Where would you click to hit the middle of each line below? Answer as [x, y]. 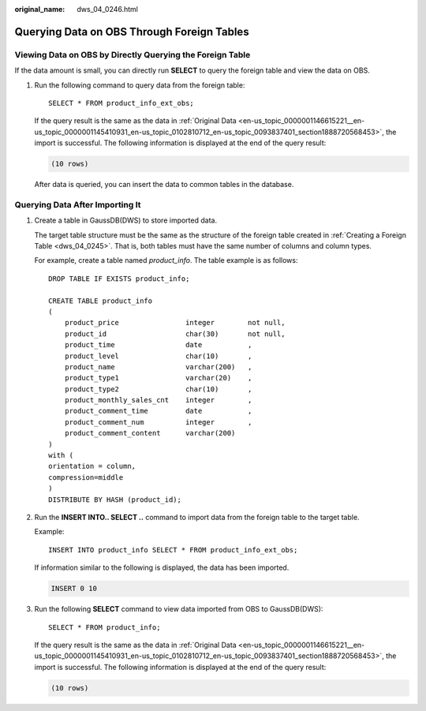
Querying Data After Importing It [78, 204]
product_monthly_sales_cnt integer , [158, 400]
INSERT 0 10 [74, 589]
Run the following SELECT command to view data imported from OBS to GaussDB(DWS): [179, 609]
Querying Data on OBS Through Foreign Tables [132, 32]
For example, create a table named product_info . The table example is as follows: [166, 260]
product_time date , [158, 345]
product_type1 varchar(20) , [158, 378]
